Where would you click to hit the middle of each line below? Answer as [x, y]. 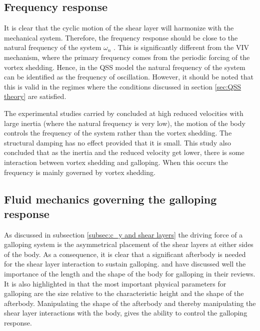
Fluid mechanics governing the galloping [110, 199]
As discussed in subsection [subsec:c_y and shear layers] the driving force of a [123, 234]
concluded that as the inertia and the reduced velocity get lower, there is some [124, 152]
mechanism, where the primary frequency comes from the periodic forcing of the [127, 57]
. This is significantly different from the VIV [181, 47]
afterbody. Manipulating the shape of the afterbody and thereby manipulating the [130, 303]
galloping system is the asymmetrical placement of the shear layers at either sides [129, 244]
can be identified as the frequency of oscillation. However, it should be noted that [129, 77]
